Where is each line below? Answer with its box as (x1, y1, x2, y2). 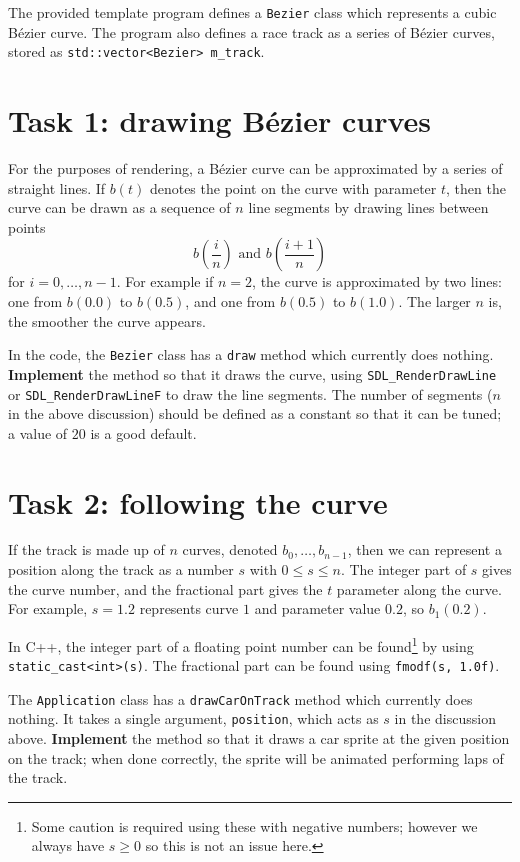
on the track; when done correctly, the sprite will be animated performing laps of (8, 747, 504, 768)
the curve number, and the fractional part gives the (8, 578, 323, 599)
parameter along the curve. (336, 578, 502, 599)
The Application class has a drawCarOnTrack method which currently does (8, 688, 473, 709)
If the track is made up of (8, 539, 165, 560)
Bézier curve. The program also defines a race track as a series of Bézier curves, (8, 21, 495, 42)
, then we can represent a (347, 539, 502, 560)
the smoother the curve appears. (8, 310, 206, 331)
